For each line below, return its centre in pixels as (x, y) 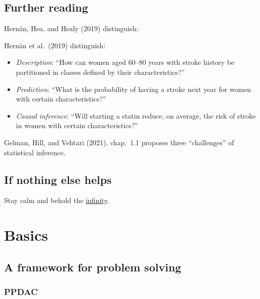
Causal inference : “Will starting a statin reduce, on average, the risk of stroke (136, 115)
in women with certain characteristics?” (77, 125)
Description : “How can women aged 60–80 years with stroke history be (125, 62)
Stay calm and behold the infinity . (57, 200)
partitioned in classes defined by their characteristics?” (100, 72)
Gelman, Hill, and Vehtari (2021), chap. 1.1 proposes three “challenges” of (119, 142)
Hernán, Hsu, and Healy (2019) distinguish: (71, 28)
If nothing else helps (58, 179)
